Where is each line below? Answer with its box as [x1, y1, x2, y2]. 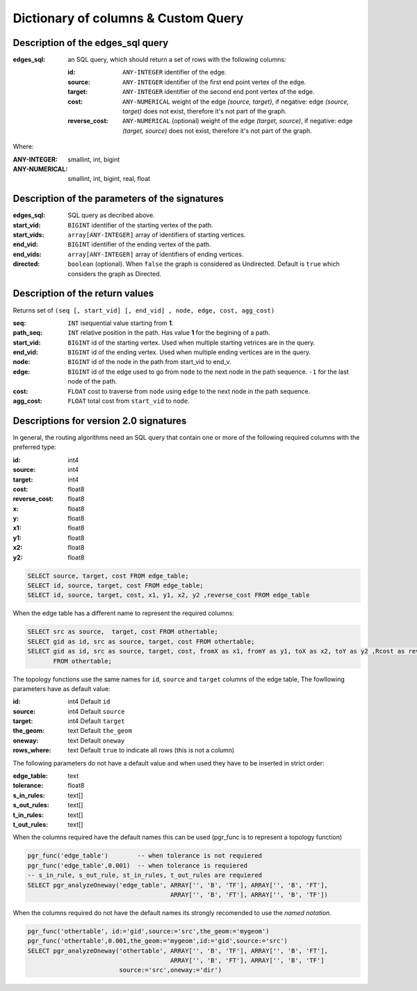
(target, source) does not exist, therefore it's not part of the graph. [122, 126, 312, 135]
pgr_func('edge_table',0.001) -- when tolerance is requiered [27, 862, 248, 869]
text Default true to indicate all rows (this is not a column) [67, 746, 235, 754]
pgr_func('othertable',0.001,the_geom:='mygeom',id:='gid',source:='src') [27, 937, 288, 945]
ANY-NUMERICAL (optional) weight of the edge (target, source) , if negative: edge [122, 117, 353, 125]
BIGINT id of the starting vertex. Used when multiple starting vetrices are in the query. [67, 338, 316, 347]
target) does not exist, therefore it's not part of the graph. [122, 107, 287, 116]
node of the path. [67, 377, 117, 386]
